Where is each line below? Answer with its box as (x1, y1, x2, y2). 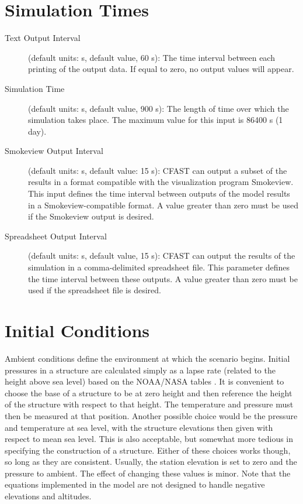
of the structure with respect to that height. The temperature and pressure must (5, 398, 294, 410)
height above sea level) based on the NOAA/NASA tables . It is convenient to (5, 375, 284, 388)
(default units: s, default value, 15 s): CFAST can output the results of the (28, 249, 295, 262)
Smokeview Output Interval (5, 145, 103, 157)
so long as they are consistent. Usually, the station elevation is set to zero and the (5, 455, 297, 468)
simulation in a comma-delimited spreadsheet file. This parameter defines (28, 261, 290, 273)
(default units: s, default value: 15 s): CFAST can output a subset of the (28, 164, 287, 176)
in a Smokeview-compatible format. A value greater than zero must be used (28, 198, 299, 211)
